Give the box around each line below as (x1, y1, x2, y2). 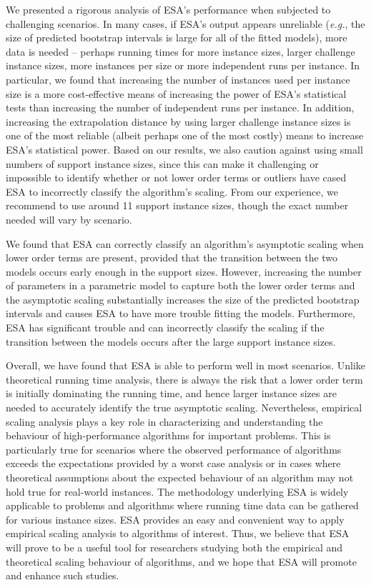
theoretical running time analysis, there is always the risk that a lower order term (6, 371, 363, 386)
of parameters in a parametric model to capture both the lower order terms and (6, 278, 355, 293)
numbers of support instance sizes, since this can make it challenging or (6, 156, 319, 171)
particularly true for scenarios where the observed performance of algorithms (6, 441, 342, 456)
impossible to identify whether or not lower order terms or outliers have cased (6, 170, 347, 185)
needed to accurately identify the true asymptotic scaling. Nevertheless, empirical (6, 400, 362, 415)
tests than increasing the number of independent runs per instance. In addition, (6, 100, 355, 115)
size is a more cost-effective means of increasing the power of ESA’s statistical (6, 86, 347, 101)
